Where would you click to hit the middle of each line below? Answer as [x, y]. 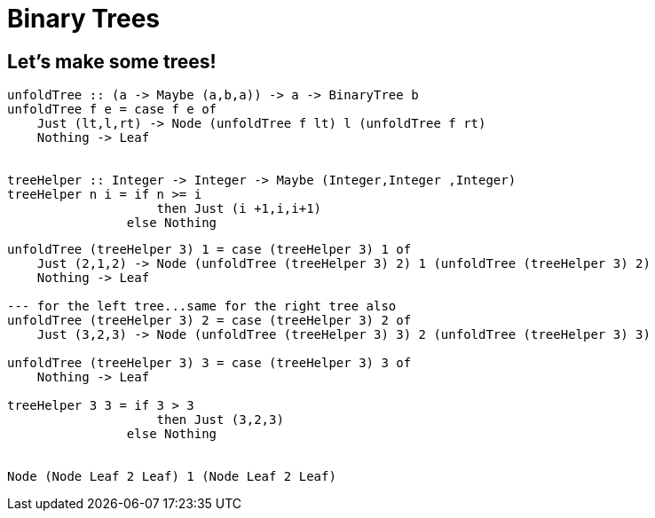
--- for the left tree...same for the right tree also [202, 306]
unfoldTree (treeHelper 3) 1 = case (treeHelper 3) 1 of [209, 250]
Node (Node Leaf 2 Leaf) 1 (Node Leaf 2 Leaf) [172, 477]
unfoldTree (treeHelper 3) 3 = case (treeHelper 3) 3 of [209, 363]
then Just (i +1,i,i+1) [239, 209]
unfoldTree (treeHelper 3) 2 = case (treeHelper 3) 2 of [209, 321]
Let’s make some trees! [112, 61]
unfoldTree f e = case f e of [112, 110]
